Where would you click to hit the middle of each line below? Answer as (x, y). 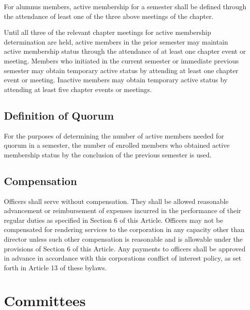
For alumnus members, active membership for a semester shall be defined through (125, 6)
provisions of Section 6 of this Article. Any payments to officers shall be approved (125, 248)
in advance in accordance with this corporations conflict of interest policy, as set (123, 258)
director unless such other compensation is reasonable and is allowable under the (123, 239)
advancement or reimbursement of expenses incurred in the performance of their (123, 210)
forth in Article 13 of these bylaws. (55, 267)
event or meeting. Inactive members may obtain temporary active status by (116, 80)
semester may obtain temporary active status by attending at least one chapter (121, 70)
